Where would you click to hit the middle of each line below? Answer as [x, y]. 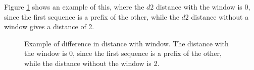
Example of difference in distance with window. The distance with [126, 43]
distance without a [220, 16]
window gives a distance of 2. [49, 26]
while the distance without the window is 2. [92, 63]
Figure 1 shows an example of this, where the [74, 7]
